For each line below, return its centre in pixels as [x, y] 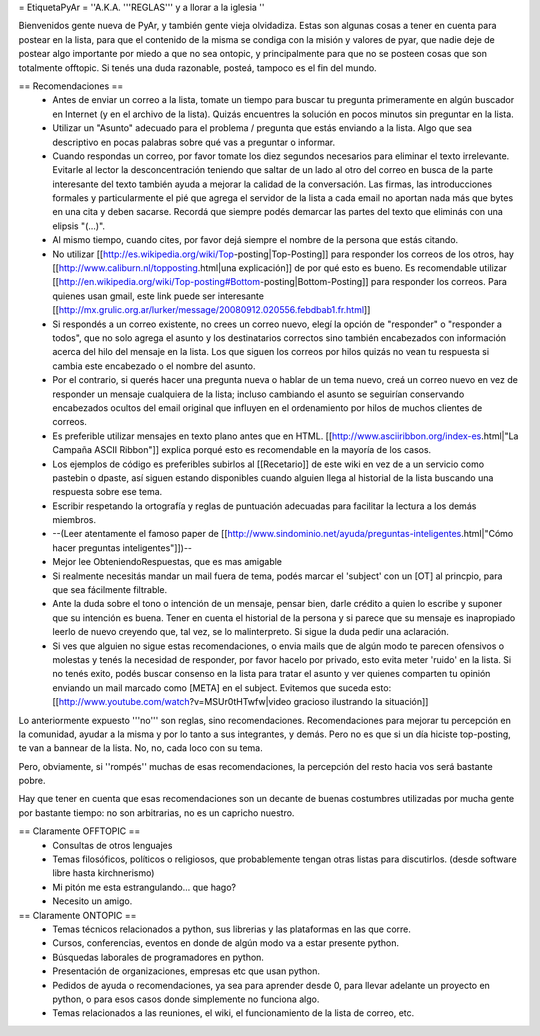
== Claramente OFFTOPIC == [79, 831]
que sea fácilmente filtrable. [110, 590]
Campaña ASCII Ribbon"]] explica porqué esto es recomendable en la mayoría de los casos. [242, 450]
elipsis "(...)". [78, 226]
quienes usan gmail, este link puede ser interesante [158, 296]
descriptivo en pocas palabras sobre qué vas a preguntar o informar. [193, 142]
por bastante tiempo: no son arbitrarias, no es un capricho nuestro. [156, 812]
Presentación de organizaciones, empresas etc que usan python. [186, 971]
